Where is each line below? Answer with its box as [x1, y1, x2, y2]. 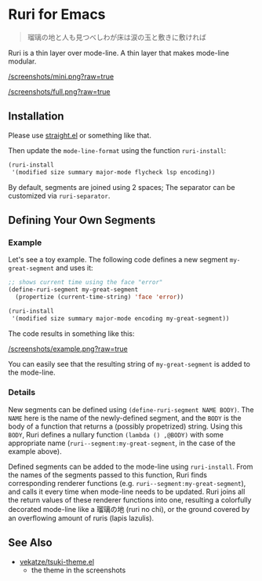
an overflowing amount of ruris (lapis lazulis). [8, 513, 155, 523]
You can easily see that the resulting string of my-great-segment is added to [8, 359, 251, 368]
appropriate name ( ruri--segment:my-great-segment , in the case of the [8, 438, 236, 448]
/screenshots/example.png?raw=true [8, 344, 128, 353]
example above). [8, 446, 62, 456]
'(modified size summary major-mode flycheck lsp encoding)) [11, 168, 216, 176]
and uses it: [56, 263, 93, 272]
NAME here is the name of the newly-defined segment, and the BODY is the [8, 413, 242, 422]
